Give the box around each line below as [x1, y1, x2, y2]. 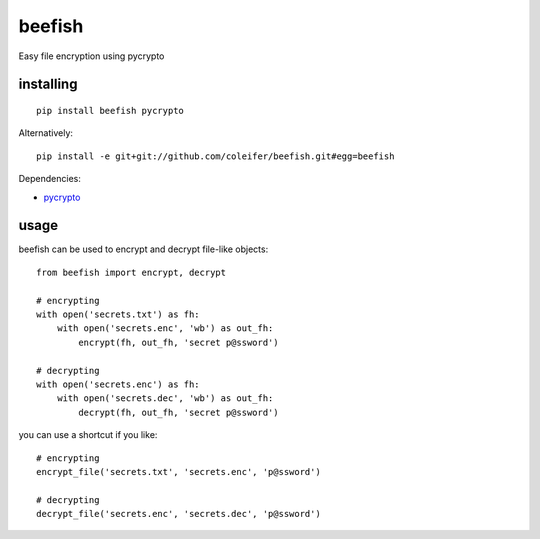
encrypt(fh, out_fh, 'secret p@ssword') [78, 336, 279, 348]
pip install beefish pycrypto [36, 105, 185, 116]
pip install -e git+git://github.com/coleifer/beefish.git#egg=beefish [36, 150, 395, 162]
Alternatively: [18, 127, 74, 139]
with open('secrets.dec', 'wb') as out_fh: [56, 393, 274, 404]
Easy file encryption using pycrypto [18, 50, 165, 62]
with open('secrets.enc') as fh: [36, 378, 200, 390]
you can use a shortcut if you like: [18, 429, 158, 441]
